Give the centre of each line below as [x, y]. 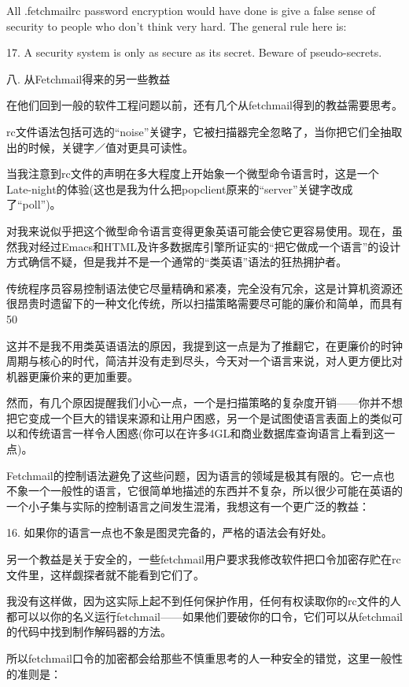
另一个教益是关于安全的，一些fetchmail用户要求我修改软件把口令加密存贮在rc [204, 559]
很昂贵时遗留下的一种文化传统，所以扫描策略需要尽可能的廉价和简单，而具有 [204, 303]
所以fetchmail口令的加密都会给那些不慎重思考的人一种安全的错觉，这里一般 [199, 658]
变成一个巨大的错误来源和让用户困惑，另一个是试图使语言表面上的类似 [210, 417]
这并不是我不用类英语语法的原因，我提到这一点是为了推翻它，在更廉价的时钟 [204, 345]
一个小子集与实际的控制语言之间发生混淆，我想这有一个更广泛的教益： [188, 506]
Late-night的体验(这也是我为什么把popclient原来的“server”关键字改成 [180, 188]
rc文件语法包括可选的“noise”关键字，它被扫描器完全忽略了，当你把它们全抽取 [204, 131]
